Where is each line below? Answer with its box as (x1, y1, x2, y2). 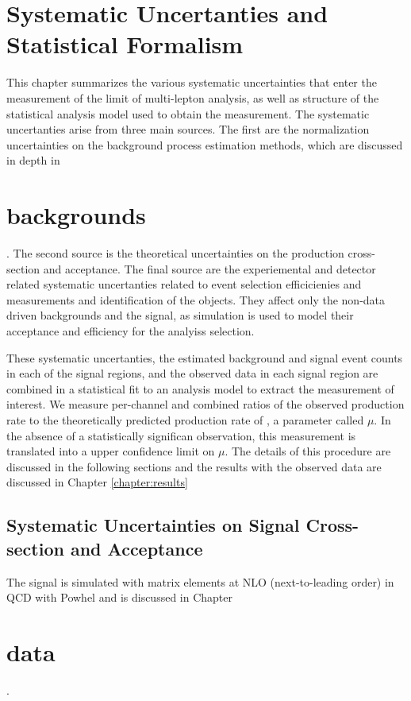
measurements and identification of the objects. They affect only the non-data (6, 291, 386, 308)
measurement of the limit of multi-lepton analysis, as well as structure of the (6, 89, 379, 106)
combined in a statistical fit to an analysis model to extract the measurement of (6, 380, 394, 397)
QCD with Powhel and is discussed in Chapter (6, 589, 233, 606)
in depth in (6, 152, 60, 168)
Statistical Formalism (6, 28, 244, 60)
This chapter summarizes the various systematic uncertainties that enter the (6, 74, 377, 91)
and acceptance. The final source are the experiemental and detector (43, 260, 376, 277)
